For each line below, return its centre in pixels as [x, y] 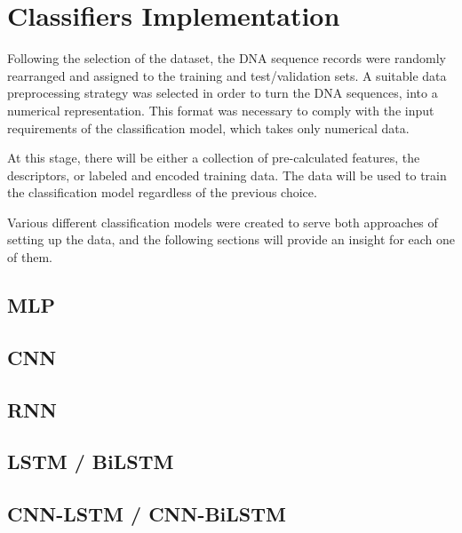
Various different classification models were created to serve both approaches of [223, 222]
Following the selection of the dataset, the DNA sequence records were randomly [227, 58]
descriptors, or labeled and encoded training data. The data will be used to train [227, 175]
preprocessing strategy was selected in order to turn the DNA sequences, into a [223, 93]
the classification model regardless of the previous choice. [162, 192]
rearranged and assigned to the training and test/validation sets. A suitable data [227, 75]
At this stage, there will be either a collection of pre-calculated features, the [214, 158]
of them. [30, 257]
